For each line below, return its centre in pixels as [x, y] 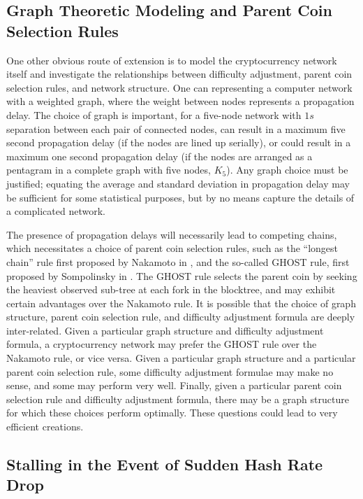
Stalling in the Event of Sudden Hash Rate [165, 464]
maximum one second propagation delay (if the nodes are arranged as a [160, 156]
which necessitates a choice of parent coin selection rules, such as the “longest [172, 248]
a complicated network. [56, 211]
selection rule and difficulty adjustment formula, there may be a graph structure [178, 399]
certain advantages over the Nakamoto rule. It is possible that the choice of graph [181, 303]
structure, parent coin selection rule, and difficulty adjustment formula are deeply [181, 317]
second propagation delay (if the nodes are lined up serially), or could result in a [179, 142]
